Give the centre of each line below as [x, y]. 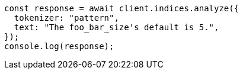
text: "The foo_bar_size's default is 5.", [116, 27]
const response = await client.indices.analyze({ [122, 8]
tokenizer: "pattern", [66, 18]
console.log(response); [59, 46]
